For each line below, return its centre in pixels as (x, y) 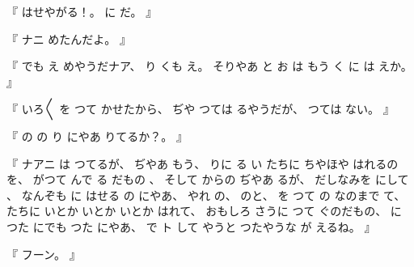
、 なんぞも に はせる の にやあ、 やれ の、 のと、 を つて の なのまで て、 (206, 195)
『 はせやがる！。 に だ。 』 (82, 11)
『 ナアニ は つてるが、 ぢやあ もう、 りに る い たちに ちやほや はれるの (203, 163)
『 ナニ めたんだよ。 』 (69, 38)
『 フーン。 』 (44, 254)
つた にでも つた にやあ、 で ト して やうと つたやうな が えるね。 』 (191, 226)
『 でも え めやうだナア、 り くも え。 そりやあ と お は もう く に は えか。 (209, 66)
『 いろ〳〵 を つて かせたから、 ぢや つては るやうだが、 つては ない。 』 (201, 109)
